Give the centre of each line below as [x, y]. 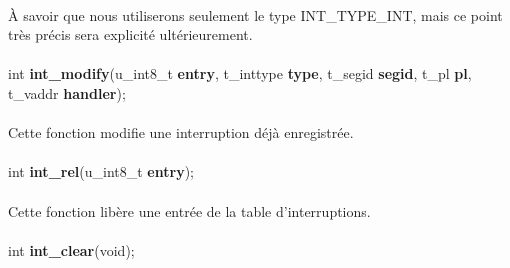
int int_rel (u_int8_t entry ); [101, 171]
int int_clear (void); [71, 249]
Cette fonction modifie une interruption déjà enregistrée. [181, 132]
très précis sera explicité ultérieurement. [130, 34]
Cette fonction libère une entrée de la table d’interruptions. [189, 210]
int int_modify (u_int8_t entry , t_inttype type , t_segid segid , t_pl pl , [240, 73]
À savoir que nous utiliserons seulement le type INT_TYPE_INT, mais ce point [255, 14]
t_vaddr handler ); [67, 92]
